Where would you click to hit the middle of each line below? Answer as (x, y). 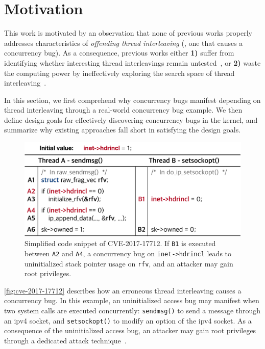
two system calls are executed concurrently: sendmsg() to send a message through (132, 311)
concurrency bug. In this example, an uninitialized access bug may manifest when (132, 300)
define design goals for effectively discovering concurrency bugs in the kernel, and (131, 119)
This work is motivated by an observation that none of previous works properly (128, 33)
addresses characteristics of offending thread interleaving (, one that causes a (124, 43)
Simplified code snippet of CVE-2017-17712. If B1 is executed (120, 243)
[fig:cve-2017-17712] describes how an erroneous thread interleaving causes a (123, 290)
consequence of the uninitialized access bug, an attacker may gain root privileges (130, 330)
